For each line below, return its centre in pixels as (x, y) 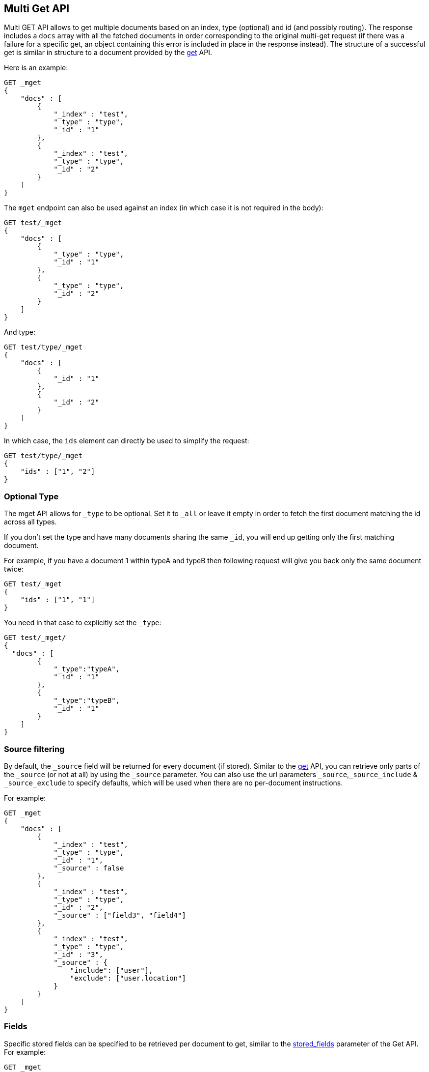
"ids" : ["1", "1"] (58, 600)
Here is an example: (36, 68)
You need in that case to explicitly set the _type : (83, 623)
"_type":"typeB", (87, 701)
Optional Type (31, 496)
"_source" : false (89, 868)
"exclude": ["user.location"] (128, 978)
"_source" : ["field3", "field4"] (120, 915)
